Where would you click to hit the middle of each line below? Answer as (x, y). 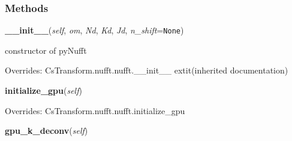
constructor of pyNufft (46, 50)
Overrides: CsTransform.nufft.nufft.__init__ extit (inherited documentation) (147, 70)
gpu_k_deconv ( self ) (46, 131)
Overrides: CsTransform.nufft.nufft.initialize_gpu (95, 110)
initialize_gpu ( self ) (43, 91)
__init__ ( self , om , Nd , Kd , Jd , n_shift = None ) (94, 30)
